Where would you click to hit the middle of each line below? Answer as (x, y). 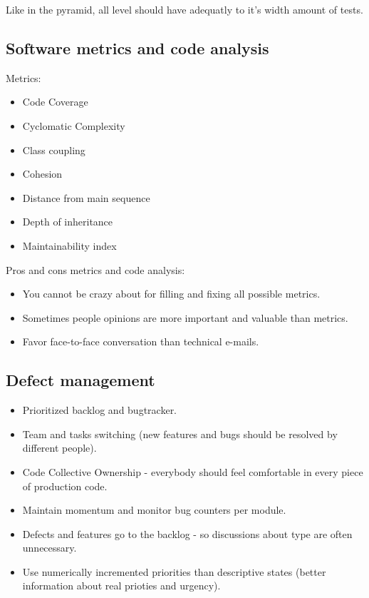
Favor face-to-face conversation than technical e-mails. (141, 341)
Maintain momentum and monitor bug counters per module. (154, 510)
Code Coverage (55, 102)
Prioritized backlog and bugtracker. (100, 410)
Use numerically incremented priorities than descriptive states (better (174, 571)
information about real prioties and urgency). (121, 586)
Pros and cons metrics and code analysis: (95, 269)
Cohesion (42, 174)
